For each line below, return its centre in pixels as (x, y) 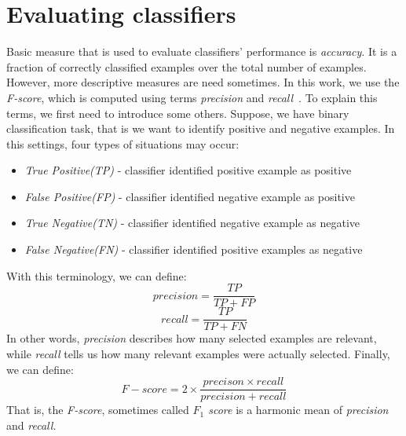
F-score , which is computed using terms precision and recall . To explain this (192, 97)
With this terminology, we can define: (97, 275)
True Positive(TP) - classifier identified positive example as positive (188, 170)
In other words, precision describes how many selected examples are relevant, (192, 338)
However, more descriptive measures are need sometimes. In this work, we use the (203, 82)
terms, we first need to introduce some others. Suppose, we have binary (178, 113)
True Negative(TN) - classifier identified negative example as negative (192, 223)
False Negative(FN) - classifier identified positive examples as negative (194, 249)
